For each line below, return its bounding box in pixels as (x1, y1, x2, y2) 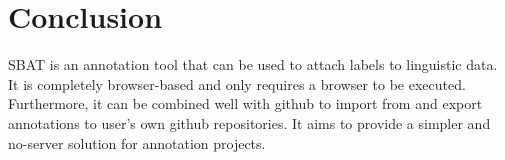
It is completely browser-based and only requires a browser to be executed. (8, 73, 466, 94)
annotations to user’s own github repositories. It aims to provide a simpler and (8, 112, 491, 133)
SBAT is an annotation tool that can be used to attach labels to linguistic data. (8, 54, 498, 75)
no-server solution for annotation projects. (8, 132, 266, 153)
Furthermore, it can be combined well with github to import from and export (8, 93, 483, 114)
